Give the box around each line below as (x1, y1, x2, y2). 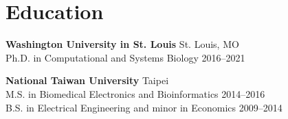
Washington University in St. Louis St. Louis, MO (5, 37, 239, 51)
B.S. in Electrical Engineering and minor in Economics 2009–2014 (5, 100, 283, 114)
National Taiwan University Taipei (5, 73, 169, 88)
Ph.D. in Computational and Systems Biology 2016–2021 (5, 50, 245, 64)
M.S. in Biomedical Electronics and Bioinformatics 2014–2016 (5, 86, 265, 101)
